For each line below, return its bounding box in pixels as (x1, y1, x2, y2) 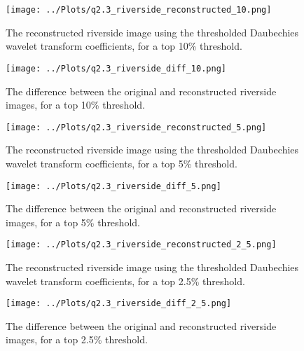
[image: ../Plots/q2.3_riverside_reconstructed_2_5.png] (6, 240, 277, 250)
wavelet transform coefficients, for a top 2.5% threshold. (6, 273, 245, 288)
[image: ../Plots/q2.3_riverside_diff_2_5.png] (6, 298, 232, 309)
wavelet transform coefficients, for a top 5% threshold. (6, 156, 237, 170)
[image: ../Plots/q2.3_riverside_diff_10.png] (6, 63, 226, 74)
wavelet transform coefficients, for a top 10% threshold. (6, 39, 242, 53)
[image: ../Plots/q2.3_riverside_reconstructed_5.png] (6, 122, 267, 132)
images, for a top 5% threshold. (6, 214, 140, 229)
